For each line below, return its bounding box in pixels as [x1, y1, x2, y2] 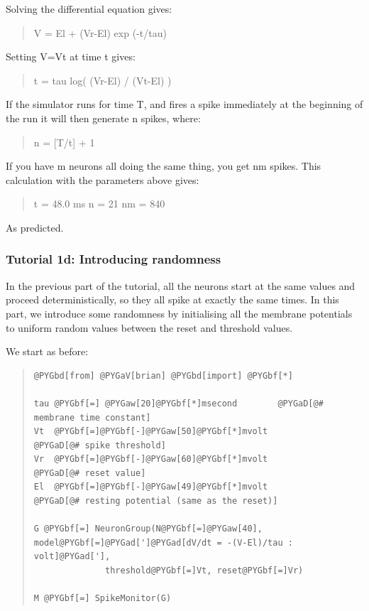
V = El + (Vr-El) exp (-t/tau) [33, 25, 167, 40]
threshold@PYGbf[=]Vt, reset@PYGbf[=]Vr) [105, 566, 304, 576]
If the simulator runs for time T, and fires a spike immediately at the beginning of [6, 97, 363, 112]
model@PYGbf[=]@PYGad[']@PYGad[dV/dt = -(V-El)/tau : [33, 537, 293, 548]
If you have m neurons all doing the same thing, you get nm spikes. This [6, 158, 321, 173]
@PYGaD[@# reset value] [33, 467, 146, 478]
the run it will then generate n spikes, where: [6, 110, 201, 125]
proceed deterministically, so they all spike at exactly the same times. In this [6, 292, 339, 307]
